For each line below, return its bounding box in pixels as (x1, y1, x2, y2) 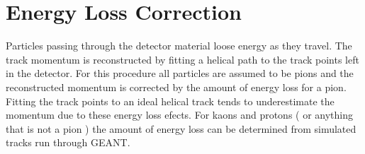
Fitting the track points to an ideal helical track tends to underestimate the (6, 93, 335, 108)
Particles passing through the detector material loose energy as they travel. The (6, 38, 352, 53)
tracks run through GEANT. (6, 135, 130, 150)
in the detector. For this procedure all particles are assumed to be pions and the (6, 66, 354, 81)
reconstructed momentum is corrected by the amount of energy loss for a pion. (6, 79, 347, 94)
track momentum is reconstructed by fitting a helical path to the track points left (6, 52, 359, 66)
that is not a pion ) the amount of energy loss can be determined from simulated (6, 121, 356, 136)
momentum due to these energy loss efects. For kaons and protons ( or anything (6, 107, 354, 122)
